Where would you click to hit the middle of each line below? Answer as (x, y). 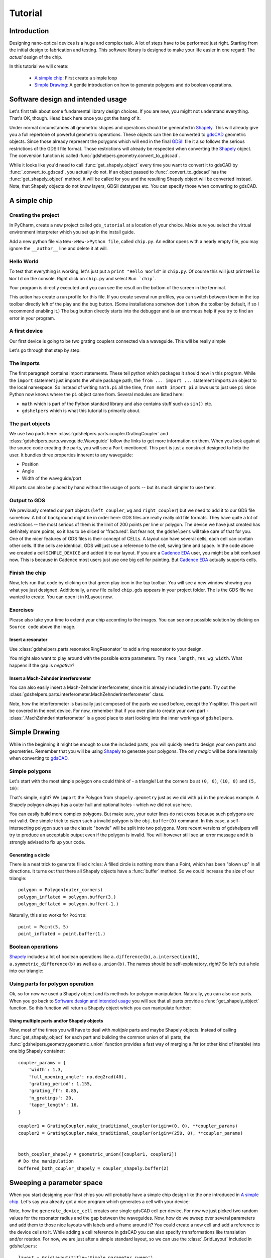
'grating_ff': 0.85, (54, 1091)
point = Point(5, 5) (43, 927)
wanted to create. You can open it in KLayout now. (61, 597)
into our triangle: (26, 971)
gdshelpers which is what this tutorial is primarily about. (81, 411)
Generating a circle (30, 855)
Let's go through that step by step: (45, 350)
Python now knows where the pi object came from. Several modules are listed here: (97, 395)
